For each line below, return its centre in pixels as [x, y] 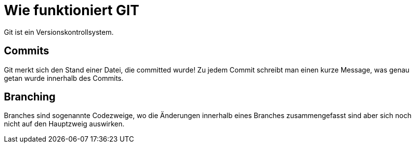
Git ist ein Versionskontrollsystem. [59, 32]
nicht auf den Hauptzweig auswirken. [64, 124]
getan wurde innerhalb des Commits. [64, 78]
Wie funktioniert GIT [72, 10]
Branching [30, 97]
